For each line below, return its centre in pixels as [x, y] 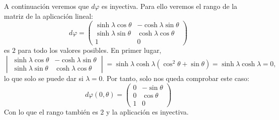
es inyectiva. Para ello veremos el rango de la [169, 6]
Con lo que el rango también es [51, 111]
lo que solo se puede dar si [44, 78]
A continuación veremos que [46, 6]
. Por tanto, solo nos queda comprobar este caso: [176, 78]
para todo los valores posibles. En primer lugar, [90, 50]
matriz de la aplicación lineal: [49, 16]
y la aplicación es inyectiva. [147, 111]
